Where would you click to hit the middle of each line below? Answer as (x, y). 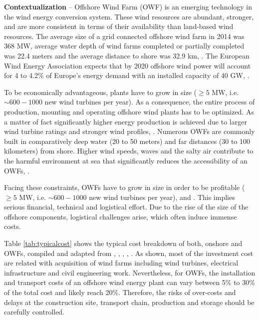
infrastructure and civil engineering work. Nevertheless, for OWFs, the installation (130, 272)
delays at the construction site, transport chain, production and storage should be (129, 302)
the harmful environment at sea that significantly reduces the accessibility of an (126, 160)
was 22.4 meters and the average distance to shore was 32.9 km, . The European (127, 55)
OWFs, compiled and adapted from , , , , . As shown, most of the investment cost (129, 253)
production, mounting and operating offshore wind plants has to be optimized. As (129, 111)
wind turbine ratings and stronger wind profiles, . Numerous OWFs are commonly (129, 131)
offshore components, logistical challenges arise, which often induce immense (121, 216)
